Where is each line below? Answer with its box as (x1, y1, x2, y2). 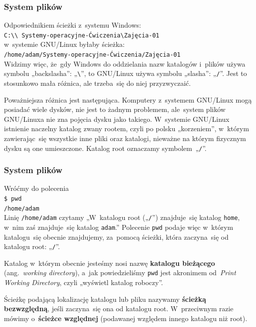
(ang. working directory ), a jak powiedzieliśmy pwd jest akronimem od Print (4, 267, 236, 278)
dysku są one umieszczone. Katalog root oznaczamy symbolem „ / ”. (4, 143, 207, 153)
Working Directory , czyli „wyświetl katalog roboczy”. (4, 277, 163, 288)
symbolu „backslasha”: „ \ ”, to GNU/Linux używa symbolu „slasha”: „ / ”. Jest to (4, 68, 247, 78)
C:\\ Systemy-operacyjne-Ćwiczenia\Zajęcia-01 (4, 32, 159, 39)
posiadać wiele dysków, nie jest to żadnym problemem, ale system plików (4, 104, 226, 114)
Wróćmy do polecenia (4, 183, 69, 193)
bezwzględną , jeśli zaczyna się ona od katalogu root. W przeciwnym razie (4, 303, 234, 314)
